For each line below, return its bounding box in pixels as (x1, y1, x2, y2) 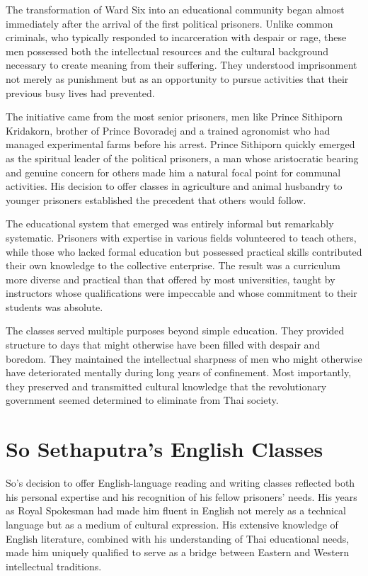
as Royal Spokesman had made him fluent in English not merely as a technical (6, 503, 346, 518)
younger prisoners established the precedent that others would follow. (6, 192, 306, 207)
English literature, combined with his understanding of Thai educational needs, (6, 531, 350, 546)
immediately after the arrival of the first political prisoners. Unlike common (6, 16, 333, 30)
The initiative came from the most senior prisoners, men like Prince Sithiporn (6, 109, 343, 124)
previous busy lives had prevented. (6, 85, 155, 100)
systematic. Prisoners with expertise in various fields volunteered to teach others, (6, 230, 357, 244)
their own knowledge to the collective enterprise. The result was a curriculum (6, 258, 340, 273)
